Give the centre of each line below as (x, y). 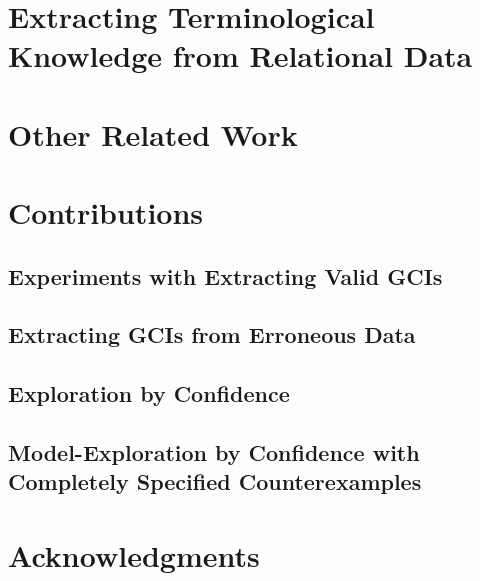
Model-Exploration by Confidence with (214, 452)
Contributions (106, 212)
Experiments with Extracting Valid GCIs (225, 275)
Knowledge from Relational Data (240, 55)
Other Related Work (153, 133)
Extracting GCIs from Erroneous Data (212, 334)
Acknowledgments (134, 555)
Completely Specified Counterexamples (215, 481)
